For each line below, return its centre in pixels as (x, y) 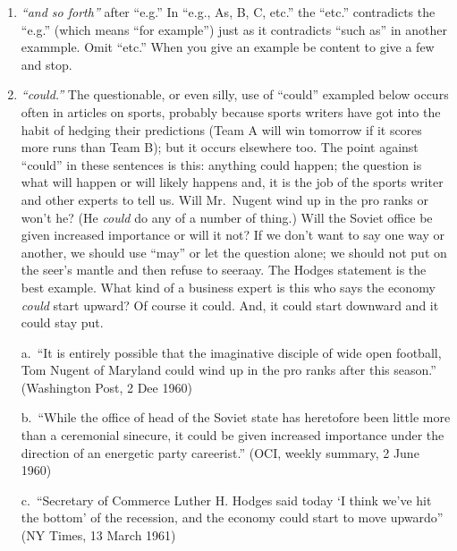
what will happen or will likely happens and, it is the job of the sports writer (232, 182)
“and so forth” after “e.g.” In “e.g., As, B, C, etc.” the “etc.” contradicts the (228, 12)
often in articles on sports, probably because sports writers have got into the (231, 111)
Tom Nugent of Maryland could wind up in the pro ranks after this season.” (228, 370)
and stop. (47, 64)
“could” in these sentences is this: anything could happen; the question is (221, 164)
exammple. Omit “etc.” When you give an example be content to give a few (228, 47)
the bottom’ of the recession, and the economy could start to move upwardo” (232, 517)
